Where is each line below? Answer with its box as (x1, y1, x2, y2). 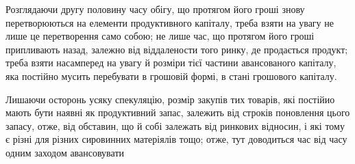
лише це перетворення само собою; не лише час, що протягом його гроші (5, 29, 315, 43)
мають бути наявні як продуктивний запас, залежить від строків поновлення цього (5, 105, 350, 120)
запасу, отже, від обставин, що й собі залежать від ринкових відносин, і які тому (5, 118, 345, 133)
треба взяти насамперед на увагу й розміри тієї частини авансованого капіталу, (5, 55, 336, 70)
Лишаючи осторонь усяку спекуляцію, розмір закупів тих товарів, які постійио (5, 92, 335, 106)
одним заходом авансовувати (5, 145, 124, 159)
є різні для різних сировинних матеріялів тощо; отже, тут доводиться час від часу (5, 132, 347, 146)
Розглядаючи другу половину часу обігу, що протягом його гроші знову (5, 2, 305, 16)
